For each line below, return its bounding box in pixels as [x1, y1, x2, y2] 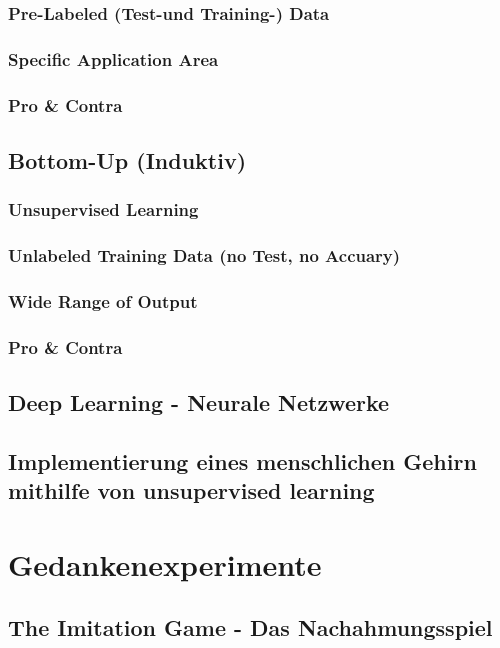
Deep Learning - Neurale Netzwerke [8, 387, 390, 418]
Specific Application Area [8, 46, 219, 71]
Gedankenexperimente [8, 543, 322, 584]
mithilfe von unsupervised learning [8, 475, 375, 506]
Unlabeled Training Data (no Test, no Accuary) [8, 243, 401, 268]
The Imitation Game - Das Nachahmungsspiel [8, 612, 493, 643]
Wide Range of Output [8, 288, 198, 313]
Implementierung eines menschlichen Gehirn [8, 445, 477, 476]
